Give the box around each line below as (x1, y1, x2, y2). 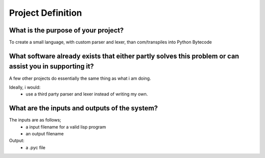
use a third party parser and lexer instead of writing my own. (26, 91, 148, 97)
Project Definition (9, 7, 82, 18)
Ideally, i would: (9, 84, 41, 90)
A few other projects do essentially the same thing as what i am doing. (9, 75, 151, 81)
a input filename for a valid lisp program (26, 124, 106, 130)
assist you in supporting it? (9, 62, 94, 71)
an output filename (26, 131, 64, 137)
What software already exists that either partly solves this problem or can (9, 52, 239, 60)
